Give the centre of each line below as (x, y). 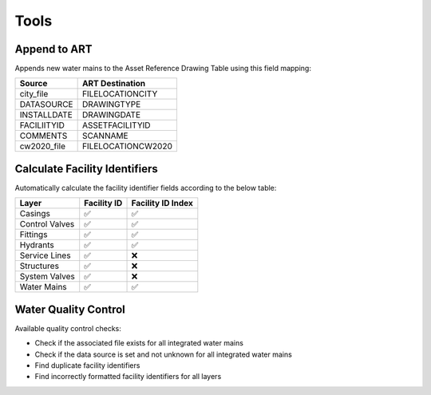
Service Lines (45, 255)
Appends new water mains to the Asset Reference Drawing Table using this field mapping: (163, 69)
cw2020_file (42, 146)
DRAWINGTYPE (111, 105)
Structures (40, 266)
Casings (35, 214)
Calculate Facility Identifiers (87, 169)
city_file (34, 94)
